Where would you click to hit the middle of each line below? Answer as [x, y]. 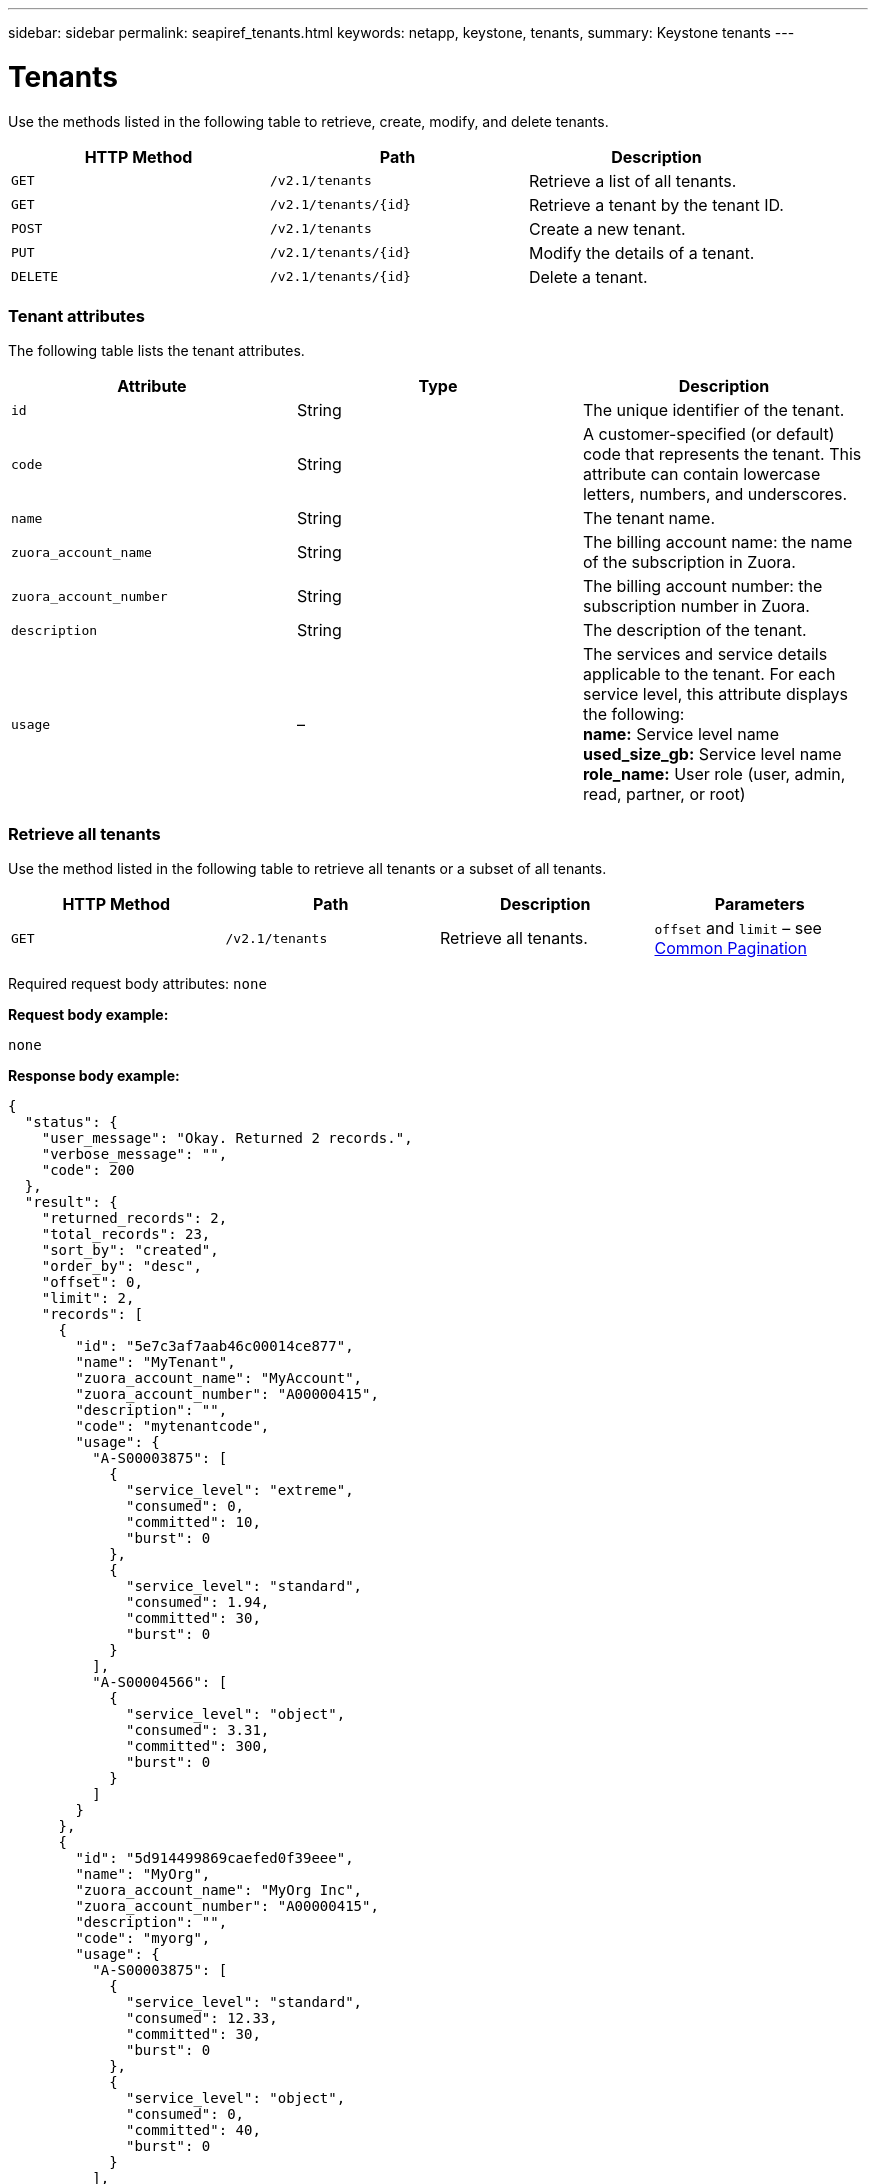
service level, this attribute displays [715, 694]
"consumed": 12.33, [202, 2018]
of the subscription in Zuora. [689, 562]
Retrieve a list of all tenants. [632, 180]
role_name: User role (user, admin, [714, 774]
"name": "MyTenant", [155, 1362]
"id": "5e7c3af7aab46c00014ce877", [214, 1346]
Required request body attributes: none [137, 983]
